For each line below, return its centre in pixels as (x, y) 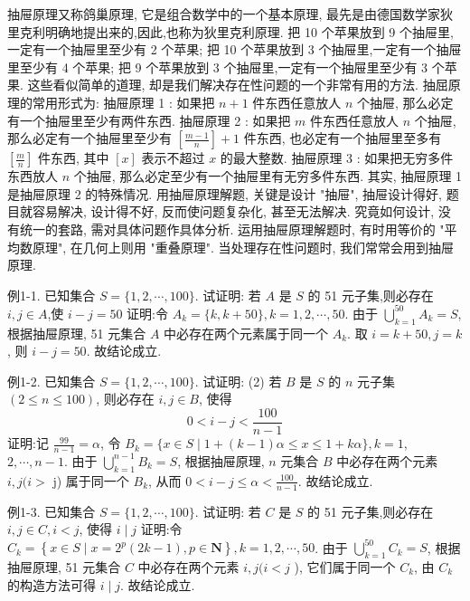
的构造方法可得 (52, 584)
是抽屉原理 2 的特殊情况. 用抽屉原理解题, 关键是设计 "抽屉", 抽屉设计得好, (225, 193)
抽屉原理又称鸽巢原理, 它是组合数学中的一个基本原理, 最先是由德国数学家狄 (230, 14)
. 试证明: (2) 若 (238, 381)
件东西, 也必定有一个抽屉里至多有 (343, 138)
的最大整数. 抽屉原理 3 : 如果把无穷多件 (337, 158)
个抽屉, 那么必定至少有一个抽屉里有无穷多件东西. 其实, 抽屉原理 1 (268, 176)
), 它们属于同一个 (345, 566)
